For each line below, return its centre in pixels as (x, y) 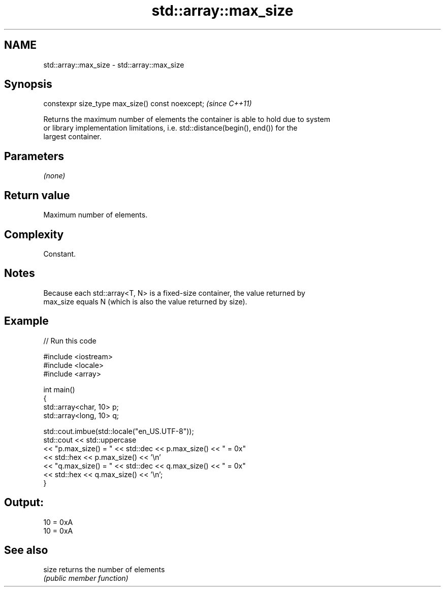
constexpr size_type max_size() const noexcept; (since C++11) (148, 104)
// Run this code (70, 340)
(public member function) (86, 578)
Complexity (34, 234)
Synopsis (28, 84)
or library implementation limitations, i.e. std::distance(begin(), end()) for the (170, 128)
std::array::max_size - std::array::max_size (114, 65)
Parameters (34, 156)
